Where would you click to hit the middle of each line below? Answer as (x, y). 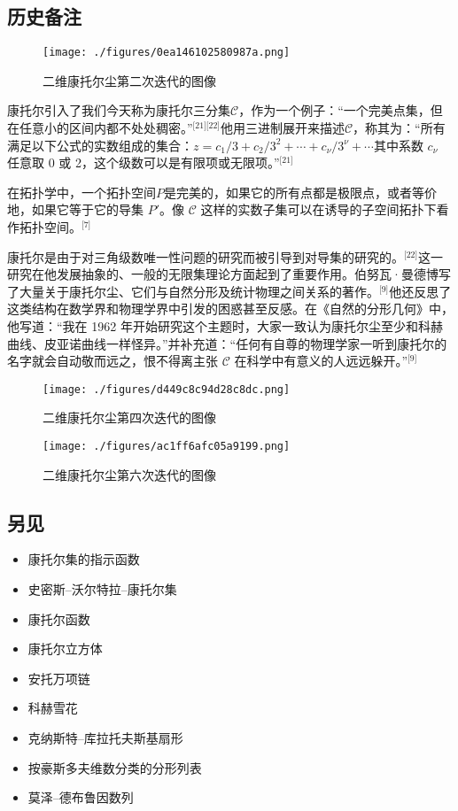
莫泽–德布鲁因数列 (81, 797)
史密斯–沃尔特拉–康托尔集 (102, 589)
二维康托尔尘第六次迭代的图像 (129, 474)
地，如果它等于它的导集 (75, 209)
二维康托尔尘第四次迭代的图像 (129, 417)
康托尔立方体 (65, 649)
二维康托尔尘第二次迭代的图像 (129, 80)
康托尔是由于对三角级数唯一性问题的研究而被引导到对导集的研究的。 (206, 256)
